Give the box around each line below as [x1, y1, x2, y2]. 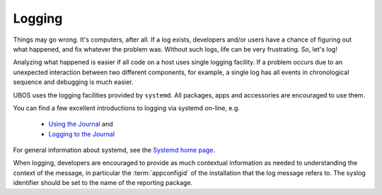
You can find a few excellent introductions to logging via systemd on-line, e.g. [13, 103, 241, 112]
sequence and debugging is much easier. [13, 78, 134, 86]
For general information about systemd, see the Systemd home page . [13, 146, 216, 155]
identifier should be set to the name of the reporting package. [13, 179, 193, 187]
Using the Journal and [48, 120, 113, 129]
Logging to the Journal [48, 129, 115, 138]
